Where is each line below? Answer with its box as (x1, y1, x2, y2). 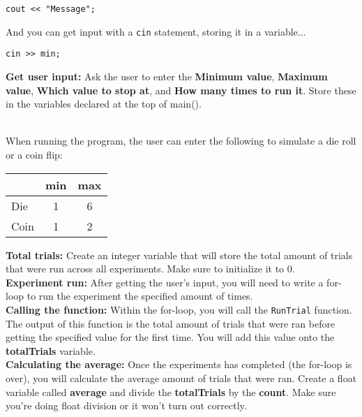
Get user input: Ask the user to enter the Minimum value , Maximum (6, 68, 328, 83)
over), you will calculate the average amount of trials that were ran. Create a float (6, 370, 357, 385)
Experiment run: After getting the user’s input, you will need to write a (6, 275, 324, 289)
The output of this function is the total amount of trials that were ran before (6, 316, 335, 330)
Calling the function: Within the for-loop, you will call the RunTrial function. (6, 302, 352, 316)
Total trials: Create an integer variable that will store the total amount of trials (6, 247, 353, 262)
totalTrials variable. (6, 343, 96, 358)
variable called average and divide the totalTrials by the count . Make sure (6, 384, 336, 399)
